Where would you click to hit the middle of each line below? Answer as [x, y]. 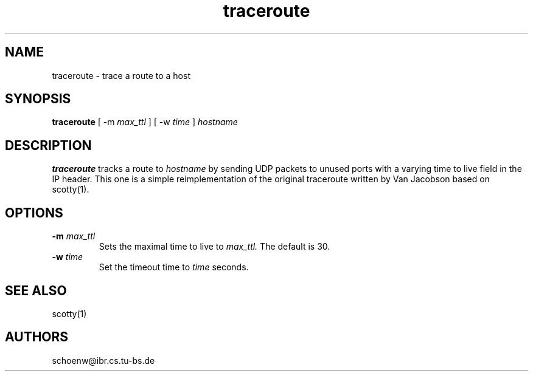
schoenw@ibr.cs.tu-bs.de [103, 360]
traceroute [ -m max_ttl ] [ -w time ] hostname [145, 122]
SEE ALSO [36, 290]
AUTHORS [37, 337]
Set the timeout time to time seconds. [174, 267]
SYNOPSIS [38, 99]
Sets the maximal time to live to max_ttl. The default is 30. [214, 247]
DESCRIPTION [48, 145]
